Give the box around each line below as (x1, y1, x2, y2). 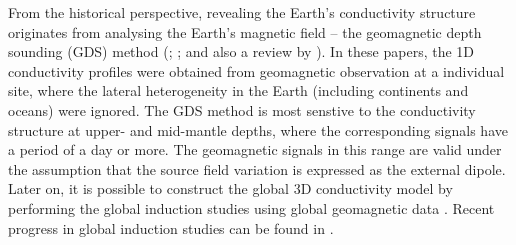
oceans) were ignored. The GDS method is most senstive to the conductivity (8, 99, 476, 120)
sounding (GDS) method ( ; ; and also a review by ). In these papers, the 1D (8, 41, 475, 62)
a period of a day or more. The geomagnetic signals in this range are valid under (8, 139, 502, 160)
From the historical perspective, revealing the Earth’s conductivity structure (8, 2, 476, 22)
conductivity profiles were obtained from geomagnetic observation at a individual (8, 60, 505, 81)
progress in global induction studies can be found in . (8, 217, 334, 238)
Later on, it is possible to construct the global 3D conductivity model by (8, 178, 453, 199)
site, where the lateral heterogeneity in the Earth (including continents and (8, 80, 469, 101)
